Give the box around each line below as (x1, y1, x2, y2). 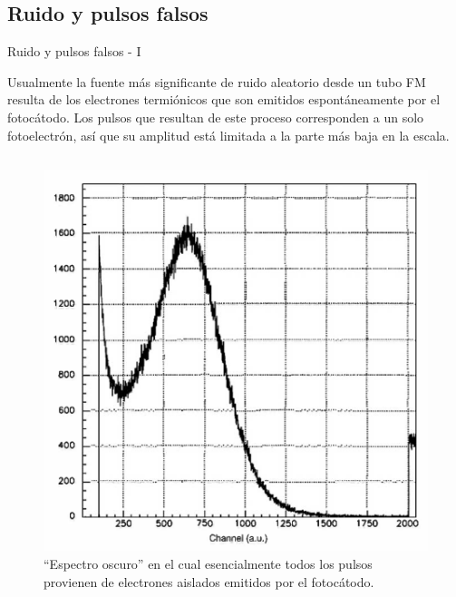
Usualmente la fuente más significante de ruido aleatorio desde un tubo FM (7, 72, 426, 91)
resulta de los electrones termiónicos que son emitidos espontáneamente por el (7, 90, 441, 109)
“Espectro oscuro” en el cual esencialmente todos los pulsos (44, 554, 373, 573)
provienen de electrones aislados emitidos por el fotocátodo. (44, 572, 374, 591)
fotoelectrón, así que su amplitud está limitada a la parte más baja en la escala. (7, 125, 450, 144)
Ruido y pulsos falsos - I (7, 42, 141, 61)
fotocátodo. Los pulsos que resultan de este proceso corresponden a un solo (7, 107, 424, 126)
